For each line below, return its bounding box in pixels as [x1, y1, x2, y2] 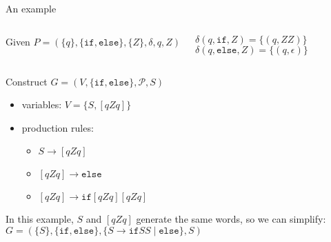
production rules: [21, 120, 94, 134]
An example [6, 1, 57, 15]
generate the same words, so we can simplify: [136, 212, 326, 226]
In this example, [6, 212, 74, 226]
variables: [21, 97, 62, 112]
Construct [6, 74, 48, 88]
